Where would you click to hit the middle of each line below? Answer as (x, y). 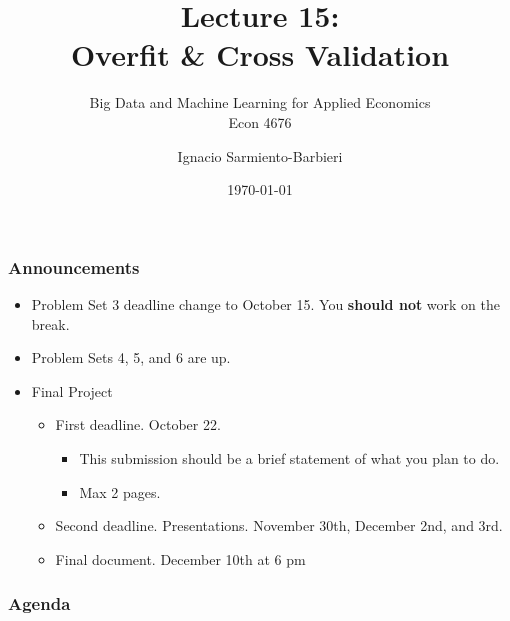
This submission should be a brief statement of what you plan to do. (289, 457)
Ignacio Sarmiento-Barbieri (260, 155)
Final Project (72, 390)
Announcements (74, 266)
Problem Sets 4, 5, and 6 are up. (131, 357)
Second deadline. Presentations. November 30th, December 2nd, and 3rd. (279, 525)
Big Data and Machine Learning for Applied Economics (260, 102)
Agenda (39, 603)
